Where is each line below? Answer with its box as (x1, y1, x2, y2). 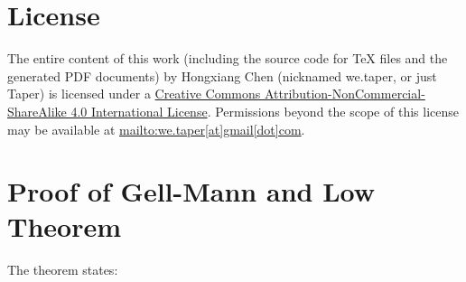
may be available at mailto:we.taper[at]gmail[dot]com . (7, 119, 305, 138)
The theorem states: (7, 260, 118, 279)
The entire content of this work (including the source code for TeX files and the (7, 49, 448, 68)
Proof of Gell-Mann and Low (7, 173, 375, 210)
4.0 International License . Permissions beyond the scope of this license (70, 101, 459, 120)
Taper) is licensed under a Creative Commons (7, 84, 261, 103)
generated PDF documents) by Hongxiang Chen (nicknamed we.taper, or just (7, 66, 437, 85)
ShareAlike (7, 101, 67, 120)
